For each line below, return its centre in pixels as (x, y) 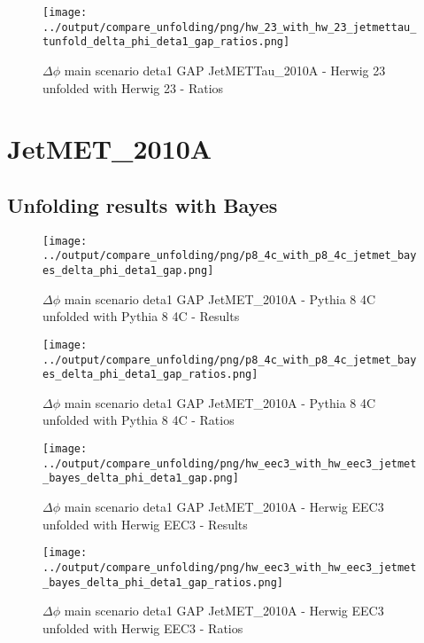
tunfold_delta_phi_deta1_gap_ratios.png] (166, 42)
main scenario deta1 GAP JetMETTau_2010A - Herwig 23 (225, 70)
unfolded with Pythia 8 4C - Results (141, 316)
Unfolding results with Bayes (143, 204)
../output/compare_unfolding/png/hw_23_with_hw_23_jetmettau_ (230, 27)
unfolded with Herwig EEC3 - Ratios (143, 627)
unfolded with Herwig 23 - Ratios (133, 87)
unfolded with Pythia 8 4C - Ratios (139, 420)
